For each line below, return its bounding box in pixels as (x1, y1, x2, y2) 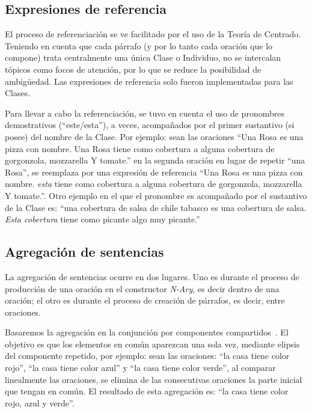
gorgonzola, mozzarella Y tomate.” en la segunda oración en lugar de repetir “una (5, 154, 305, 167)
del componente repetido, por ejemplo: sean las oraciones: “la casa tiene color (5, 349, 290, 362)
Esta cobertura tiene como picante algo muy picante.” (5, 213, 200, 225)
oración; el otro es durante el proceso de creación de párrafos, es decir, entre (5, 294, 285, 307)
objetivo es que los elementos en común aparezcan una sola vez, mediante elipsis (5, 337, 300, 350)
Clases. (5, 87, 31, 99)
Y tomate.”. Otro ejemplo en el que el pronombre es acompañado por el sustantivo (5, 189, 307, 201)
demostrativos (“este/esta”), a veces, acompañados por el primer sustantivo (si (5, 118, 295, 131)
